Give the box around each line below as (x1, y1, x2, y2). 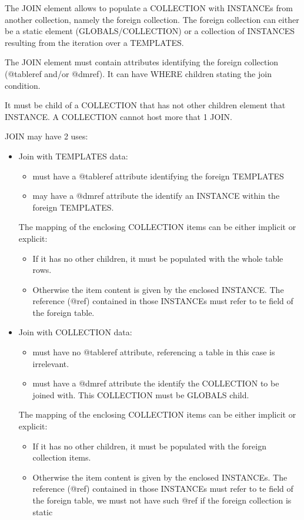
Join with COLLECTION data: (18, 326, 132, 338)
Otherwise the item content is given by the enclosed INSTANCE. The (32, 283, 284, 295)
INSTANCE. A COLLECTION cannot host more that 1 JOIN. (5, 110, 232, 122)
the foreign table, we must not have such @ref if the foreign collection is (32, 494, 292, 506)
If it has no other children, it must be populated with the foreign (32, 439, 266, 452)
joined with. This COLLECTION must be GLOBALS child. (32, 388, 249, 401)
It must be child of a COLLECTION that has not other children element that (5, 99, 286, 111)
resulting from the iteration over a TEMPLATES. (5, 36, 184, 48)
